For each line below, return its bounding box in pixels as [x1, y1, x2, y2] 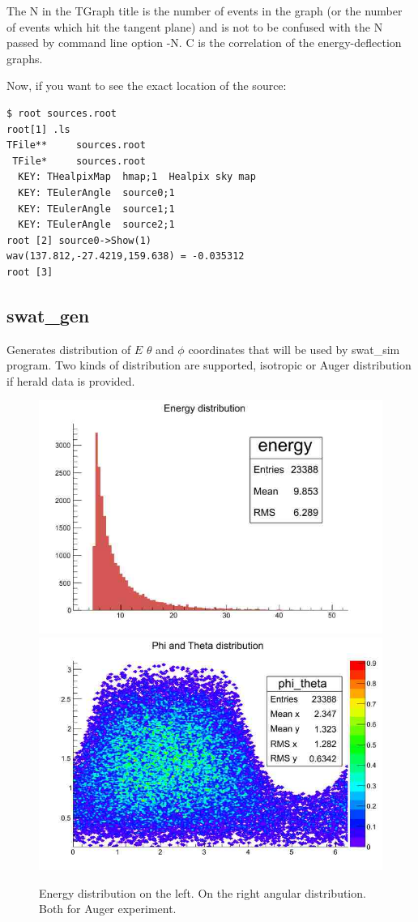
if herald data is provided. [6, 372, 135, 389]
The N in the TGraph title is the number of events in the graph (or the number [6, 2, 403, 19]
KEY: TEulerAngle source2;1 [18, 219, 175, 231]
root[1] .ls [6, 123, 70, 135]
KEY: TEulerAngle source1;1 [18, 203, 175, 215]
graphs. [6, 49, 43, 66]
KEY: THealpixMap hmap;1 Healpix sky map [18, 171, 256, 183]
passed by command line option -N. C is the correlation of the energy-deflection [6, 34, 402, 51]
